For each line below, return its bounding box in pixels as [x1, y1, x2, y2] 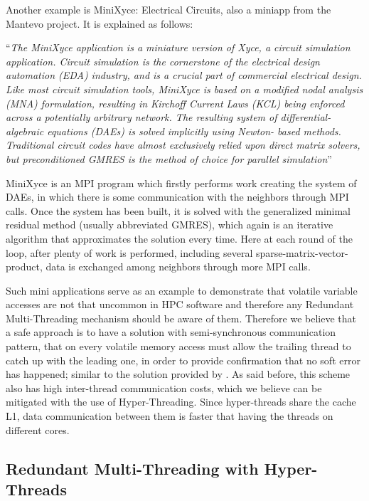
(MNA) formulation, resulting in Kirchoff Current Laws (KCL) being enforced [6, 95, 345, 110]
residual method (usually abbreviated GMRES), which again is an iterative [6, 217, 333, 232]
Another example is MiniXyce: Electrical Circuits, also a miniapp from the [6, 2, 331, 16]
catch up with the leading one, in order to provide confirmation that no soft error [6, 352, 360, 367]
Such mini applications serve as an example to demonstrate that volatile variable [6, 283, 358, 297]
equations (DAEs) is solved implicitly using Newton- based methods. [47, 123, 341, 138]
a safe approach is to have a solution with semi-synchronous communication [6, 325, 336, 339]
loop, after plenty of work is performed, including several [6, 245, 253, 260]
